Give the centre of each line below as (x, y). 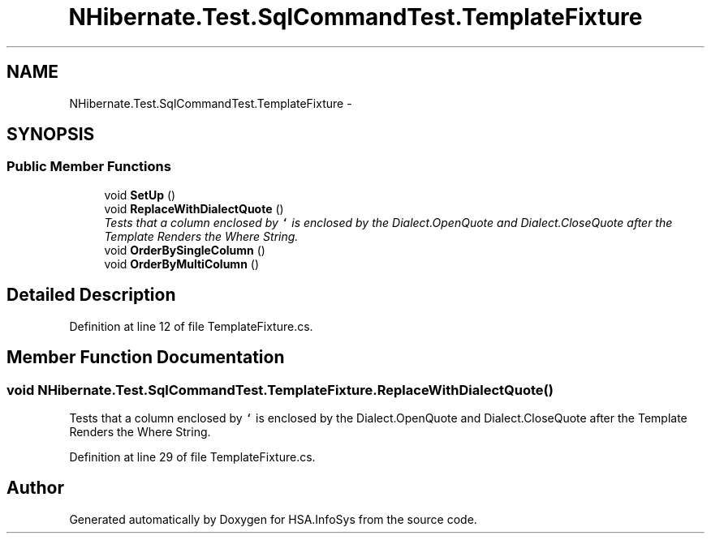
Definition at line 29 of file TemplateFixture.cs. (192, 456)
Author (35, 488)
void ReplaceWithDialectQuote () (194, 208)
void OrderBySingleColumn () (185, 250)
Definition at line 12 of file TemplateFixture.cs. (191, 326)
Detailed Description (91, 295)
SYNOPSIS (51, 135)
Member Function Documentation (146, 358)
